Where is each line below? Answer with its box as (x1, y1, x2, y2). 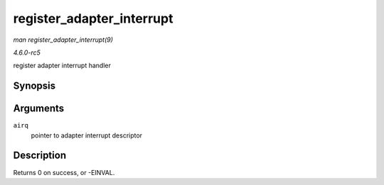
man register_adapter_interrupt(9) (13, 35, 114, 44)
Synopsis (13, 80, 56, 92)
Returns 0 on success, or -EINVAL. (13, 168, 115, 176)
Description (13, 150, 67, 162)
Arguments (13, 103, 65, 115)
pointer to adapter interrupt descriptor (31, 131, 142, 140)
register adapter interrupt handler (13, 61, 112, 70)
